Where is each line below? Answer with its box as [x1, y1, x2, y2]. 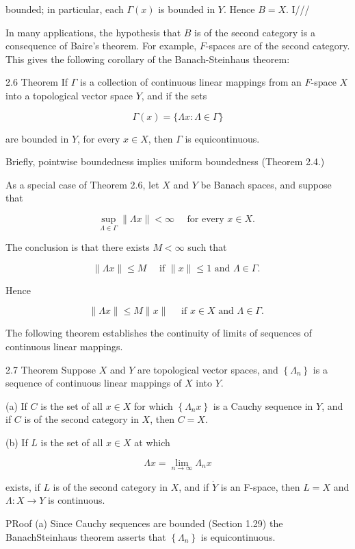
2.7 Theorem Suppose [5, 362, 96, 376]
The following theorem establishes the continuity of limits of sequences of [5, 326, 312, 340]
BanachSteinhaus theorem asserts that [5, 529, 166, 544]
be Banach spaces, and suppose [200, 177, 332, 191]
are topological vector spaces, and [137, 362, 278, 376]
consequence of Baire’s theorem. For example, [5, 38, 197, 53]
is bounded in [158, 2, 215, 16]
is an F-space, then [220, 479, 300, 493]
